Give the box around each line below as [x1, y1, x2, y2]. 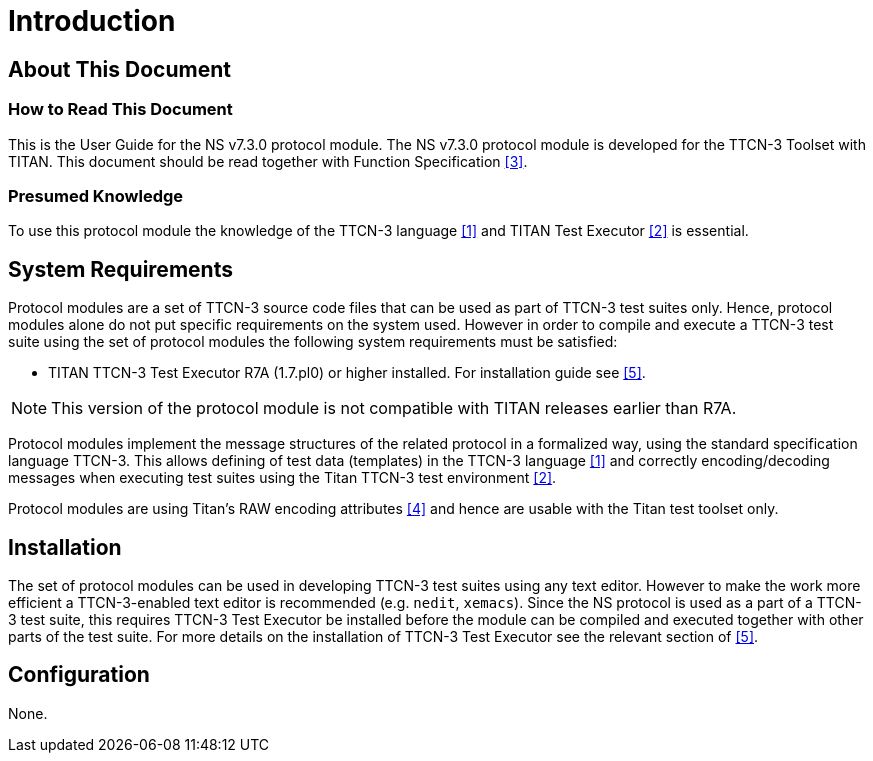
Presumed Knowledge [8, 185, 184, 206]
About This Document [8, 56, 231, 82]
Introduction [8, 4, 176, 38]
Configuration [8, 662, 150, 688]
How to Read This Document [8, 99, 233, 120]
